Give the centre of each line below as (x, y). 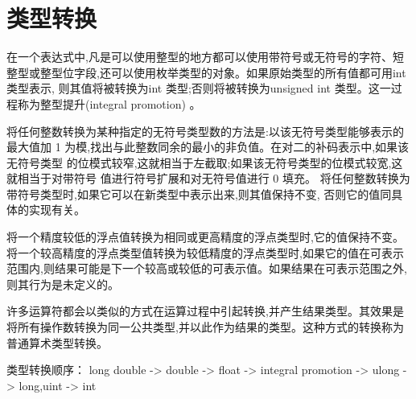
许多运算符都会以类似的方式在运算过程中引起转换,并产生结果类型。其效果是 (205, 311)
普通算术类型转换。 (57, 342)
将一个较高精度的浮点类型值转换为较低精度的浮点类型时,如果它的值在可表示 (205, 252)
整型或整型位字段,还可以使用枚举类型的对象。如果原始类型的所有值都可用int (206, 72)
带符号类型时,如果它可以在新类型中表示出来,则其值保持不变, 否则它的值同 (199, 193)
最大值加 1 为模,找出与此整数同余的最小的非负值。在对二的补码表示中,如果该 (208, 147)
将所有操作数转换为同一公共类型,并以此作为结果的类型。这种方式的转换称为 (205, 327)
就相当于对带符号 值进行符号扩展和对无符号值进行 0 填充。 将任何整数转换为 (208, 178)
